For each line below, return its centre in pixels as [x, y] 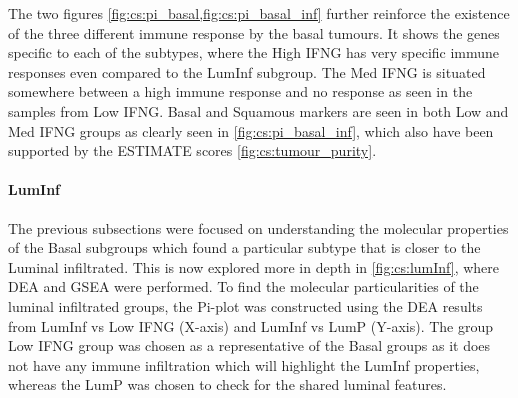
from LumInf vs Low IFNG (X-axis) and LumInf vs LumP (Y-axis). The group [251, 325]
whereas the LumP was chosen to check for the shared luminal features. [227, 384]
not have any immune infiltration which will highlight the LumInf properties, [244, 364]
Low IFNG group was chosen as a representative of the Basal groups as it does [249, 345]
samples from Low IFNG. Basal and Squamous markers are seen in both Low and [258, 110]
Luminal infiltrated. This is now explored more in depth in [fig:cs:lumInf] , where [254, 266]
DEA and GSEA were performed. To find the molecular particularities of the [243, 286]
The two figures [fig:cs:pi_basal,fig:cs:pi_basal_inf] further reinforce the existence [259, 13]
